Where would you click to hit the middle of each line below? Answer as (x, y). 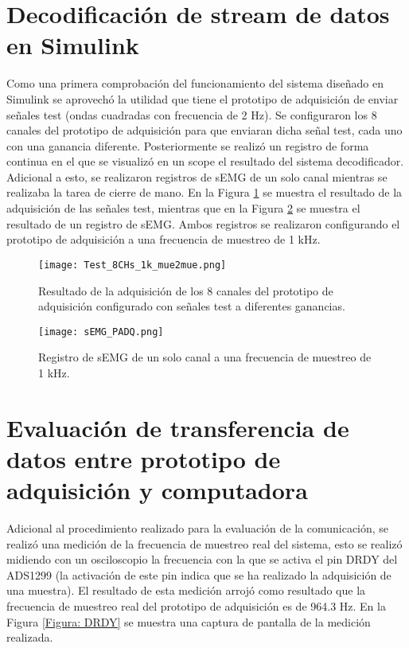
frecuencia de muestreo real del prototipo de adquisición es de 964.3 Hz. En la (196, 606)
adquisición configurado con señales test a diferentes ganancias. (192, 306)
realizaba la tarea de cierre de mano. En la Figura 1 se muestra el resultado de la (204, 192)
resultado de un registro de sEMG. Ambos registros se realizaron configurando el (203, 223)
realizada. (30, 637)
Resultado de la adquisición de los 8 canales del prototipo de (186, 290)
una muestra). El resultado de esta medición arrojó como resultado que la (186, 590)
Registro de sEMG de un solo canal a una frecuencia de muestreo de (205, 357)
